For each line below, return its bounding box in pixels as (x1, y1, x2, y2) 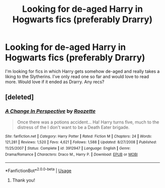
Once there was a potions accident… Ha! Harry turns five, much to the (17, 119, 160, 125)
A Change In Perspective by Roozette (5, 108, 96, 115)
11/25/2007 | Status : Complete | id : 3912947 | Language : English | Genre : (5, 146, 131, 151)
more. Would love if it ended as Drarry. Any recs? (5, 79, 105, 85)
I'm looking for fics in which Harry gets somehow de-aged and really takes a (5, 68, 160, 74)
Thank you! (12, 177, 35, 183)
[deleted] (5, 93, 34, 101)
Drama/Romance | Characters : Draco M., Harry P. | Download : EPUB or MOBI (5, 152, 138, 157)
